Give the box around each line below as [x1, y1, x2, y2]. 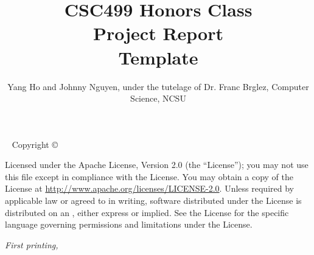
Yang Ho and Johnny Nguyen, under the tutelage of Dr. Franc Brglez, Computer [7, 80, 309, 93]
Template [118, 44, 198, 69]
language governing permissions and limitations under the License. [5, 218, 253, 231]
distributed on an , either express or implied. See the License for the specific [5, 206, 289, 218]
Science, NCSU [130, 92, 186, 105]
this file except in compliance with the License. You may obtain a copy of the [5, 170, 293, 183]
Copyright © [12, 138, 58, 150]
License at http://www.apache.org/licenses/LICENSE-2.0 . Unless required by [5, 182, 294, 195]
